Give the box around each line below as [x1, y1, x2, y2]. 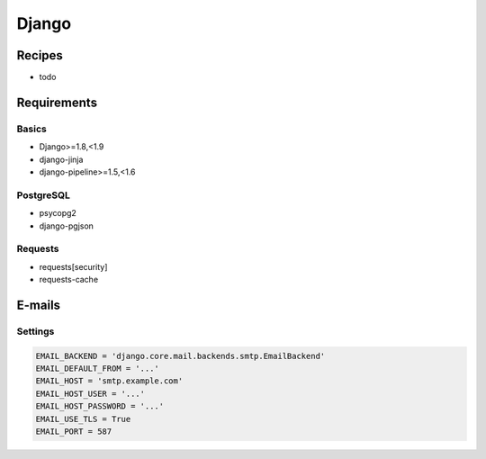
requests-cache [39, 274, 99, 285]
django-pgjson [39, 220, 94, 231]
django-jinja [39, 154, 84, 165]
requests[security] [39, 261, 108, 272]
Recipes [16, 48, 63, 63]
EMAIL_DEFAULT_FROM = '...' [35, 364, 159, 373]
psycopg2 [39, 208, 76, 219]
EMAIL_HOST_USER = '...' [35, 388, 146, 399]
